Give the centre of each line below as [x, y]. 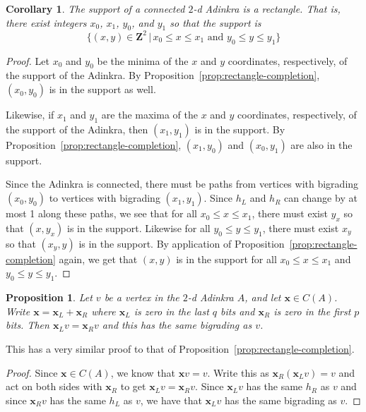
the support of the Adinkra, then [77, 129]
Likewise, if [30, 115]
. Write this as [238, 372]
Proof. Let [28, 60]
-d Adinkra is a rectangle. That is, [267, 8]
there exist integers [46, 22]
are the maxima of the [149, 115]
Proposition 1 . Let [49, 297]
